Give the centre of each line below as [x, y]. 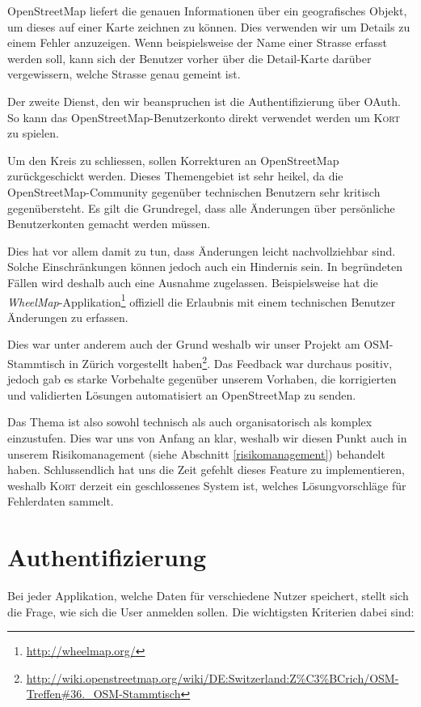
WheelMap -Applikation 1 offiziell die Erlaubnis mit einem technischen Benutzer [202, 300]
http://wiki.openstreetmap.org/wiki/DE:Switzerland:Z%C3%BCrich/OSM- [213, 677]
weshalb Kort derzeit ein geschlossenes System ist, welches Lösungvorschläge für [207, 485]
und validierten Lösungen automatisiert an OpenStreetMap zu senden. [182, 394]
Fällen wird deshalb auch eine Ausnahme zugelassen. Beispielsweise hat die [193, 282]
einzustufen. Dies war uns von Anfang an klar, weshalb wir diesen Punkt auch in [207, 437]
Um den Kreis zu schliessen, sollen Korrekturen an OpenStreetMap [173, 160]
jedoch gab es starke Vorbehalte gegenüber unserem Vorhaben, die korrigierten [202, 379]
